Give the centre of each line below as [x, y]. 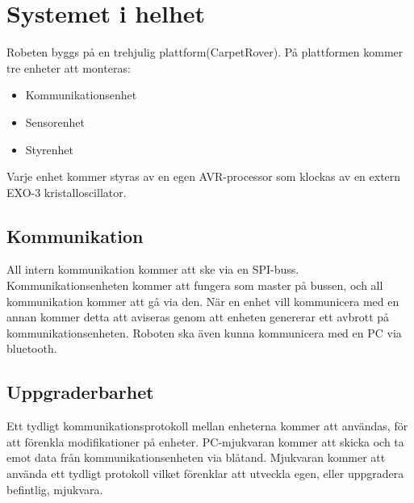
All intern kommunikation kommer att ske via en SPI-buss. [153, 269]
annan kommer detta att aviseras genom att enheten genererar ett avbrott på [198, 317]
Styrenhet [49, 149]
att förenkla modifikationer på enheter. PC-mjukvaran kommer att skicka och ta [205, 441]
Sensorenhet [55, 122]
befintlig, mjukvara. [55, 489]
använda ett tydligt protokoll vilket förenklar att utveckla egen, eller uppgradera [205, 474]
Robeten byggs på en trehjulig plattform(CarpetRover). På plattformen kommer [205, 52]
